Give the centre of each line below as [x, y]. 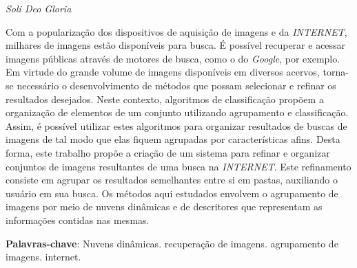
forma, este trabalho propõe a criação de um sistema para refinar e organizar [168, 152]
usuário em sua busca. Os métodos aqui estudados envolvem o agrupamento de [172, 193]
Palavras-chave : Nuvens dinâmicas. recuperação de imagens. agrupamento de [172, 243]
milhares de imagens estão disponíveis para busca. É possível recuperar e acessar [176, 45]
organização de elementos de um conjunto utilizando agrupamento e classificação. [177, 112]
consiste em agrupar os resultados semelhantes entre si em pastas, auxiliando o [172, 180]
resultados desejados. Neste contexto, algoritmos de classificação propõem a [165, 99]
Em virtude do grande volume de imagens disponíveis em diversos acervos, [163, 72]
